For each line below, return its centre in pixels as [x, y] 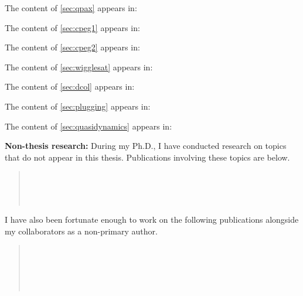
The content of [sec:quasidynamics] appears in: [88, 126]
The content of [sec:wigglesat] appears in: [79, 67]
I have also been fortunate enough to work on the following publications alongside [152, 220]
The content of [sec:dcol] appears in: [70, 86]
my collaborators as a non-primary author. [81, 231]
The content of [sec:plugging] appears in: [78, 106]
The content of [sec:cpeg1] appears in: [72, 27]
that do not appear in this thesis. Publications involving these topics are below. [147, 157]
